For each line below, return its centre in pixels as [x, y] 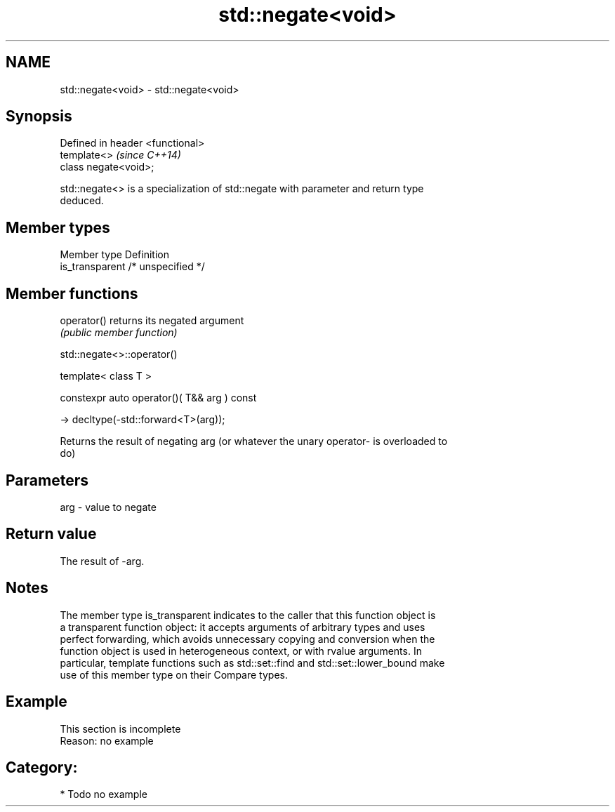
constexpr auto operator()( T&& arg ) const [158, 398]
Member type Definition [114, 255]
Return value [51, 534]
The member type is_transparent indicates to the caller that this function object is [248, 615]
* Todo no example [104, 794]
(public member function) [119, 333]
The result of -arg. [102, 561]
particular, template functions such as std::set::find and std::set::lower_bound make [252, 663]
